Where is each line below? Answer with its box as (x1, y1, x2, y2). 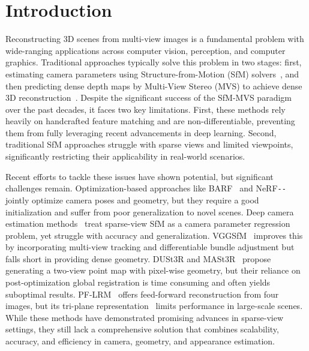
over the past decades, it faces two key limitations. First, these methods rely (5, 103, 286, 115)
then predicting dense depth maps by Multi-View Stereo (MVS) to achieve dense (5, 79, 302, 92)
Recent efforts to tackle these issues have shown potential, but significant (5, 170, 274, 182)
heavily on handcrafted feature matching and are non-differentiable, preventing (5, 115, 295, 127)
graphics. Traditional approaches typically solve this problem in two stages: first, (5, 56, 302, 68)
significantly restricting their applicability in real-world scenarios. (5, 150, 245, 163)
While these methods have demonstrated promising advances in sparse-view (5, 311, 284, 323)
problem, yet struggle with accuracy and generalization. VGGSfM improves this (5, 229, 303, 241)
